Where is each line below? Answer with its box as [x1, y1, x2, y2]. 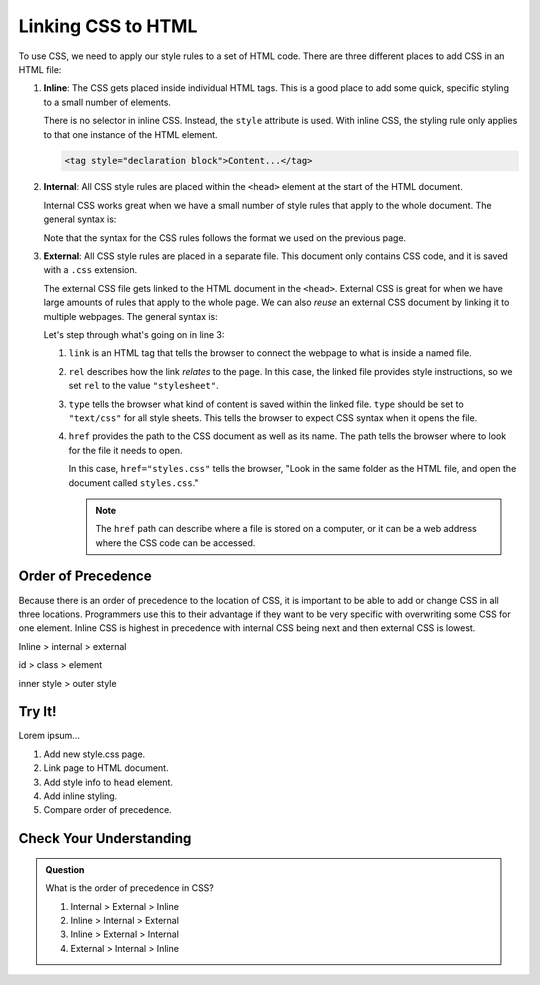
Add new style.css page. [43, 748, 146, 760]
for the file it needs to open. [68, 444, 184, 456]
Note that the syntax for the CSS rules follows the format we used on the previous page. [43, 231, 407, 244]
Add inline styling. [43, 790, 118, 802]
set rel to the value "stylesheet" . [68, 380, 219, 392]
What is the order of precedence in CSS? [45, 882, 215, 894]
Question [45, 863, 85, 875]
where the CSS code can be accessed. [95, 536, 256, 549]
